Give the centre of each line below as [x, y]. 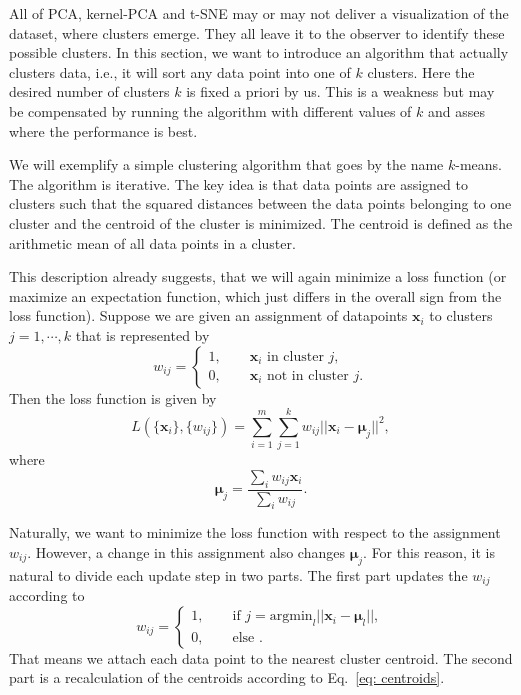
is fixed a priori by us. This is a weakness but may [340, 91]
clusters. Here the [421, 71]
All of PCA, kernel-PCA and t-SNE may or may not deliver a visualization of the [259, 13]
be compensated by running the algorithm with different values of [210, 110]
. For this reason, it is [429, 552]
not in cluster [307, 376]
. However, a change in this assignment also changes [186, 552]
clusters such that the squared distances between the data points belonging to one [260, 203]
